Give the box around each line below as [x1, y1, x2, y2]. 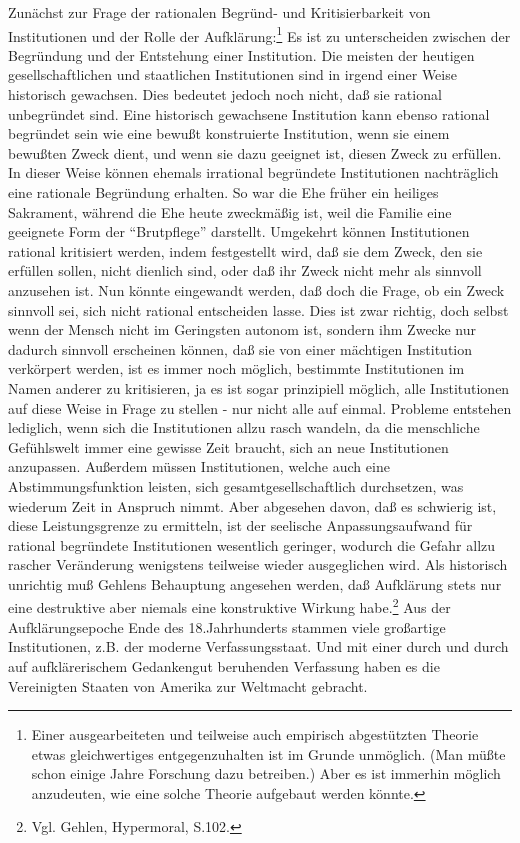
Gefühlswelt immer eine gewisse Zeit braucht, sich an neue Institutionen [8, 436, 449, 457]
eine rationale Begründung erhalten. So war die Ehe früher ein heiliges [8, 182, 439, 202]
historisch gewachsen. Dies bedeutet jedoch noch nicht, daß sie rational [8, 84, 442, 105]
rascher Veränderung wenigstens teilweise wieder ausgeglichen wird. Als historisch [8, 554, 508, 575]
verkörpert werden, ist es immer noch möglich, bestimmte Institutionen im [8, 358, 465, 379]
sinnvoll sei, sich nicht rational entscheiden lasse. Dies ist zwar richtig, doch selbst [8, 299, 509, 320]
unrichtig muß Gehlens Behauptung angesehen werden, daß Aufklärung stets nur [8, 573, 502, 594]
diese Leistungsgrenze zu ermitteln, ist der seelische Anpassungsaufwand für [8, 515, 473, 536]
